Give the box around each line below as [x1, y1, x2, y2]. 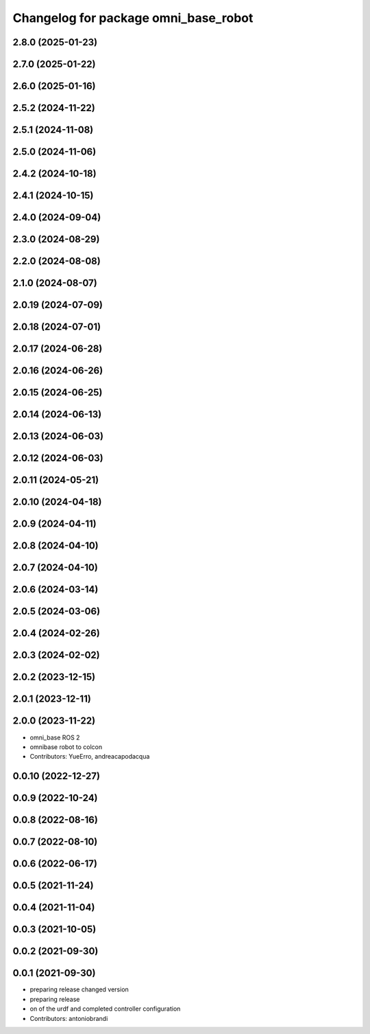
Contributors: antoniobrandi [29, 1014, 108, 1022]
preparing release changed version [29, 985, 129, 993]
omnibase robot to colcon [29, 742, 103, 751]
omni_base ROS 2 [29, 733, 80, 742]
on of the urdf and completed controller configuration [29, 1004, 181, 1013]
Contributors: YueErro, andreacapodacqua [29, 752, 150, 761]
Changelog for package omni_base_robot [12, 10, 254, 25]
